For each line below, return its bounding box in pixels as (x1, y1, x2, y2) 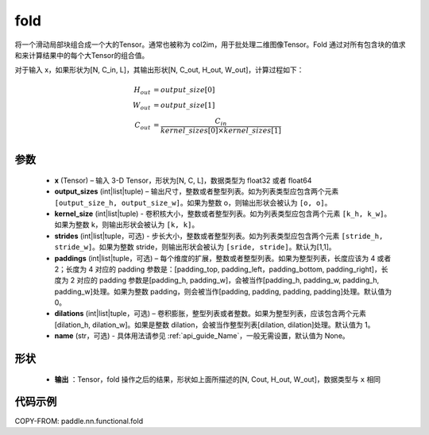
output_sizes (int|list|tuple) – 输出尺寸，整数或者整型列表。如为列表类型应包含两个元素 (54, 187, 339, 196)
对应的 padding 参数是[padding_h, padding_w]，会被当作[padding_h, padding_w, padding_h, (76, 275, 380, 285)
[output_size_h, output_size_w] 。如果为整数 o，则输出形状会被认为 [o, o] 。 (54, 198, 332, 207)
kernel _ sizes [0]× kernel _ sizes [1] (160, 125, 282, 135)
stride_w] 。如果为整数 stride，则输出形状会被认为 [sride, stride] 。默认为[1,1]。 (54, 242, 337, 252)
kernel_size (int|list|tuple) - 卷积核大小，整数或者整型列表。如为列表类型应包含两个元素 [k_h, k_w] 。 (54, 209, 392, 218)
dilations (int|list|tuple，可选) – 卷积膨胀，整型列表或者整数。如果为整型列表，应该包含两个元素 (54, 309, 367, 318)
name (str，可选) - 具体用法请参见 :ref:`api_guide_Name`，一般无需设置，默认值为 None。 (54, 331, 350, 341)
